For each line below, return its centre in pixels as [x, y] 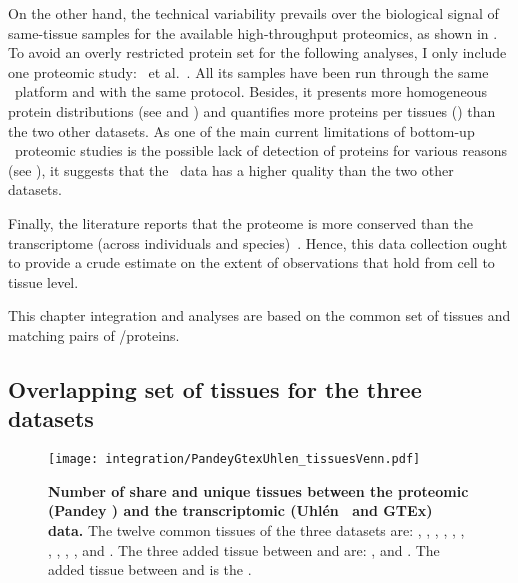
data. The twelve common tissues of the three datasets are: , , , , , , [256, 529]
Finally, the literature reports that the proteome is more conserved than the [241, 222]
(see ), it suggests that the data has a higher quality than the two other [231, 169]
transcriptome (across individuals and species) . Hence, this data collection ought [258, 242]
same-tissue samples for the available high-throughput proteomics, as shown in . [253, 32]
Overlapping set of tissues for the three [215, 388]
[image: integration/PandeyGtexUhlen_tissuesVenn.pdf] [234, 459]
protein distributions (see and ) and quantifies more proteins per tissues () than [252, 110]
